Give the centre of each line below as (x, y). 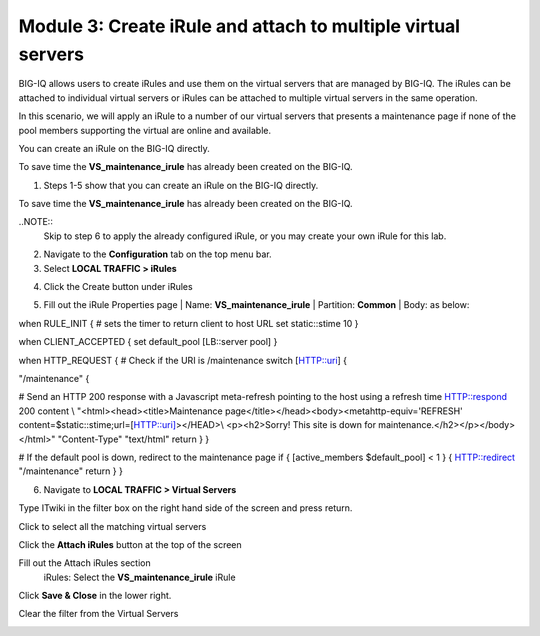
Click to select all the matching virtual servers (112, 526)
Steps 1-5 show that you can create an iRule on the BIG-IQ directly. (181, 185)
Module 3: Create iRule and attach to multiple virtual (239, 26)
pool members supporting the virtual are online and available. (145, 130)
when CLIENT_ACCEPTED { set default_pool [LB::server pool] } (148, 342)
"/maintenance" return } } (71, 471)
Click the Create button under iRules (118, 287)
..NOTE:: (36, 222)
